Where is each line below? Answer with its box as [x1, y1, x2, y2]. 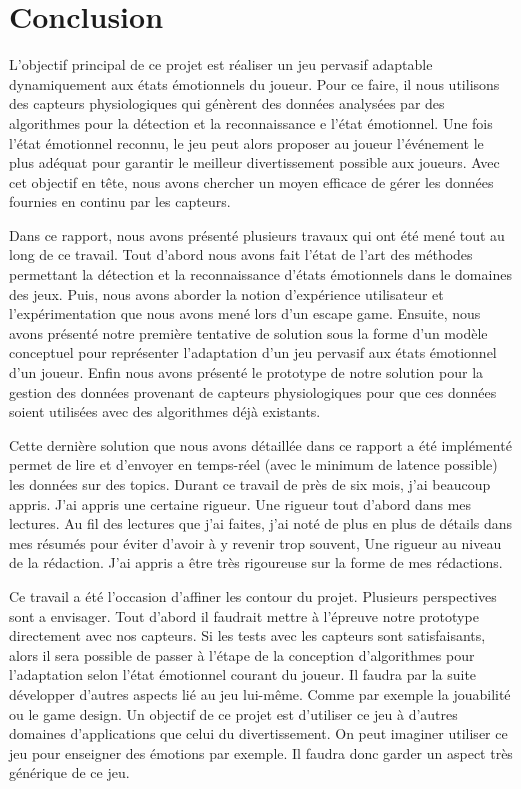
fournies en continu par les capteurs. [9, 191, 231, 212]
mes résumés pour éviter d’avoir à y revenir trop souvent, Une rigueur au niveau [9, 532, 502, 553]
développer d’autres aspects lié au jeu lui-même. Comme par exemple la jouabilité [9, 683, 511, 704]
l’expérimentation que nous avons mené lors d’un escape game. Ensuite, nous [9, 303, 481, 324]
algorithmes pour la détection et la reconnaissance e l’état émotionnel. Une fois [9, 112, 493, 133]
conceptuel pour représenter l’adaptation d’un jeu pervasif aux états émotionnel [9, 342, 497, 363]
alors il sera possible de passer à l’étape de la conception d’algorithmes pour [9, 644, 475, 665]
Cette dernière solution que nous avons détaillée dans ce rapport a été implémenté [9, 434, 512, 455]
